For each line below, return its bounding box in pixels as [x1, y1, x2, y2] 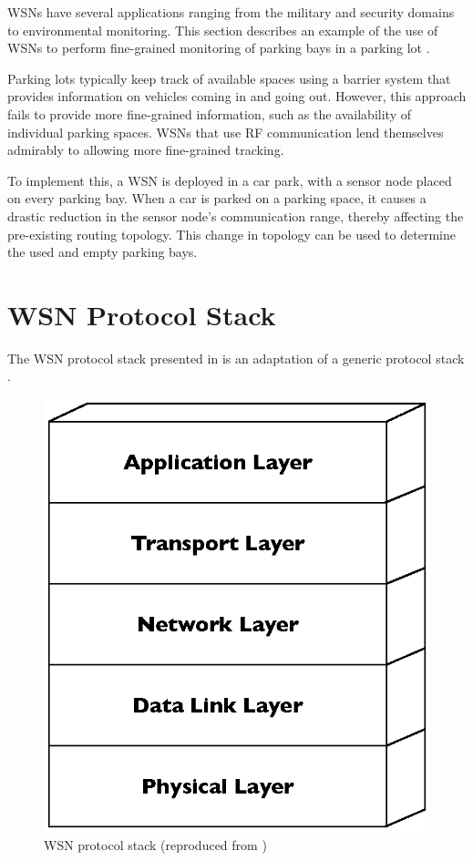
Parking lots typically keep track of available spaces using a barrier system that [7, 68, 451, 87]
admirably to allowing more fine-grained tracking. [7, 140, 284, 159]
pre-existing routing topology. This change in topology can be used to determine [7, 224, 456, 243]
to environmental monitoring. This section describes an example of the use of [7, 20, 438, 39]
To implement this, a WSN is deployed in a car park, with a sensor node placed [7, 170, 452, 190]
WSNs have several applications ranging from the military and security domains [7, 3, 455, 21]
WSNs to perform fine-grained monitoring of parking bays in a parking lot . [7, 38, 430, 57]
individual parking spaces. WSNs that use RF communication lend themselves [7, 122, 444, 141]
